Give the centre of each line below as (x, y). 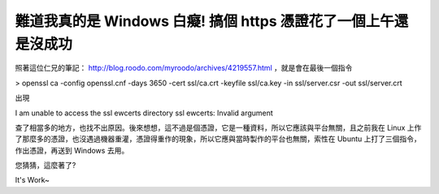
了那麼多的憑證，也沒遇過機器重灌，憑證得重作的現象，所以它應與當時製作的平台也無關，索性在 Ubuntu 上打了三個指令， (218, 139)
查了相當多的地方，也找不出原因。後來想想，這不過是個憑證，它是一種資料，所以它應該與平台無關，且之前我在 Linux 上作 (218, 127)
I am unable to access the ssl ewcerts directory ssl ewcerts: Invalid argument (144, 113)
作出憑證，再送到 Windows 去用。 (72, 150)
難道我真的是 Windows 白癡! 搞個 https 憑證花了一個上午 (204, 21)
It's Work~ (33, 180)
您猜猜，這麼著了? (46, 166)
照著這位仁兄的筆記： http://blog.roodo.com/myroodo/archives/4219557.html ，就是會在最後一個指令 (184, 68)
